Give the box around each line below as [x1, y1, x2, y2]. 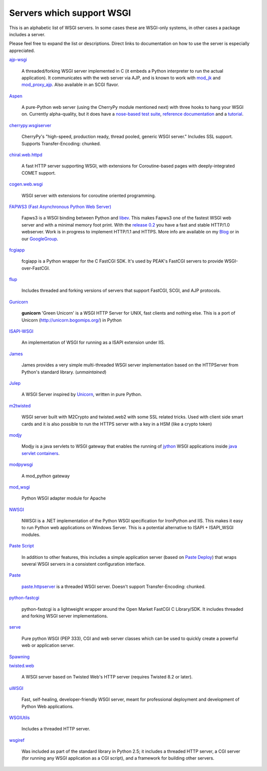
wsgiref [9, 737, 25, 743]
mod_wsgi [9, 484, 30, 490]
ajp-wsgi [9, 57, 27, 63]
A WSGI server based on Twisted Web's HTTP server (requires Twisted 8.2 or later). [21, 674, 193, 680]
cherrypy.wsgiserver [9, 122, 51, 128]
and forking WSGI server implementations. [21, 613, 108, 619]
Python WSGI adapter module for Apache [21, 495, 106, 501]
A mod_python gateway [21, 473, 70, 479]
